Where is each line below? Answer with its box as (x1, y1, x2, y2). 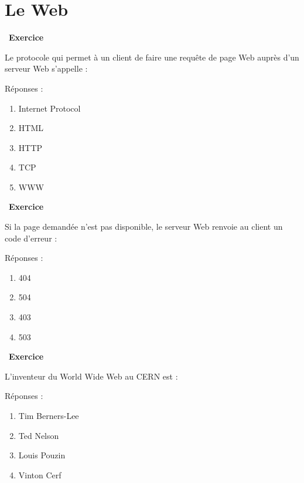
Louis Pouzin (18, 449, 66, 461)
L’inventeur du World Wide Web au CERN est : (5, 370, 178, 382)
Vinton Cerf (18, 468, 62, 481)
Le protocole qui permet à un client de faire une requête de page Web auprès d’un (5, 51, 299, 63)
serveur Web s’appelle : (5, 62, 88, 75)
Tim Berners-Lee (18, 410, 79, 421)
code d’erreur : (5, 232, 57, 244)
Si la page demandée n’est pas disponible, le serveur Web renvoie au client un (5, 220, 283, 233)
